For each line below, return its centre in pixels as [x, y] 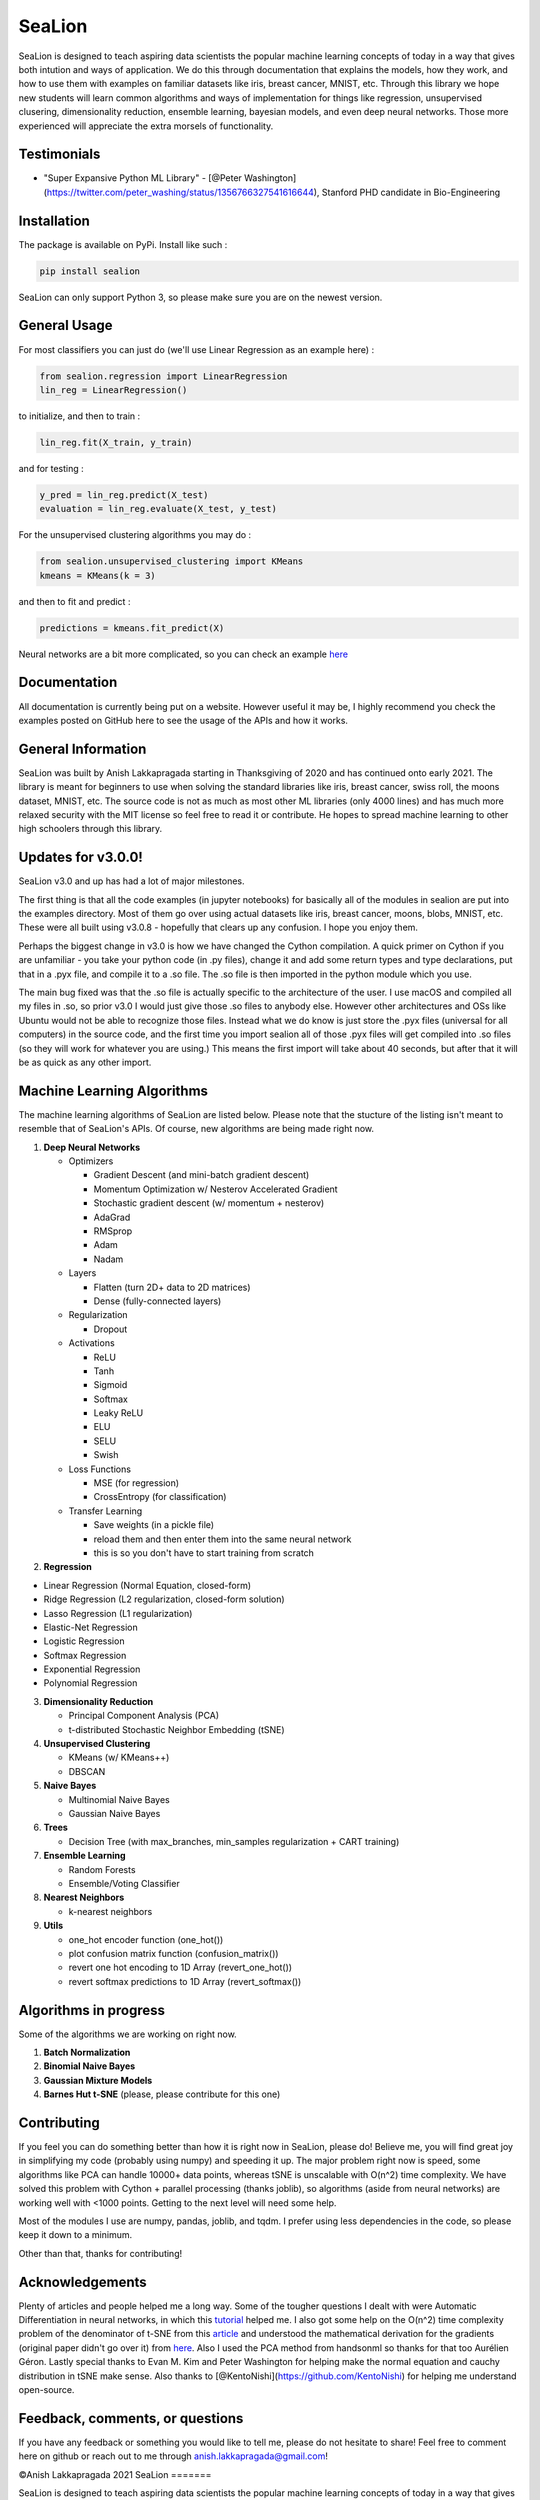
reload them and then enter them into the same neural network [222, 1539]
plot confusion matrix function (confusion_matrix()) [173, 1953]
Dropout [110, 1329]
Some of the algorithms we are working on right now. [127, 2034]
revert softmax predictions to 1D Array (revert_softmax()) [185, 1981]
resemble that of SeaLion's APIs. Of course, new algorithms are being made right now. [196, 1129]
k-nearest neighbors [110, 1911]
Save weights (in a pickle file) [154, 1525]
